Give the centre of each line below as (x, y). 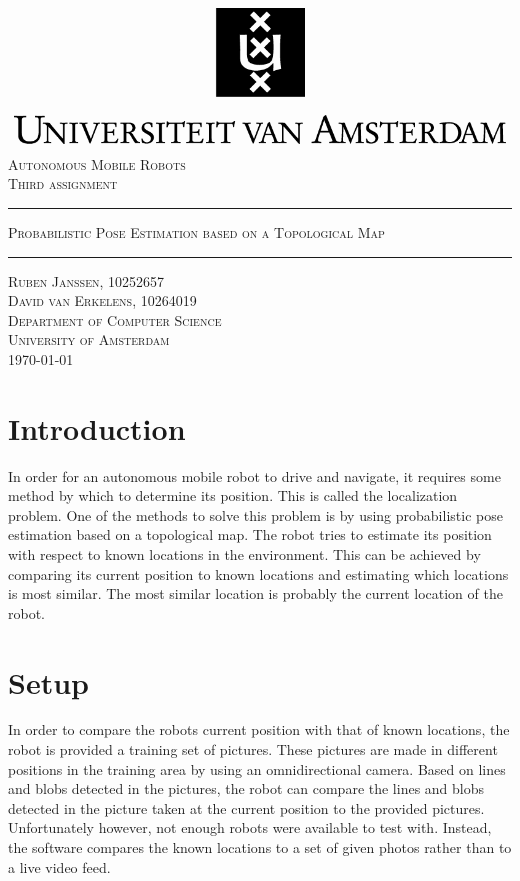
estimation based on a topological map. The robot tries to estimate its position (250, 534)
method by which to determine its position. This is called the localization (233, 495)
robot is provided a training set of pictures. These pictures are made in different (253, 749)
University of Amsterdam (89, 339)
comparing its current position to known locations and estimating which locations (258, 573)
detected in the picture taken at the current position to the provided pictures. (246, 807)
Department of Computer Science (115, 319)
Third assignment (63, 183)
